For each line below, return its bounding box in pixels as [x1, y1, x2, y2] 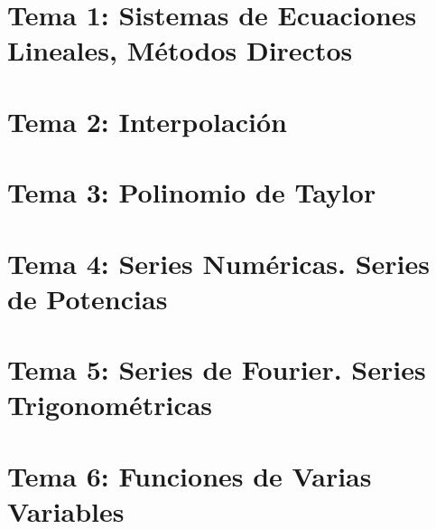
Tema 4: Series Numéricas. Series [7, 244, 430, 281]
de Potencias [7, 279, 168, 316]
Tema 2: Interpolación [7, 102, 287, 139]
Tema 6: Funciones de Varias [7, 457, 372, 494]
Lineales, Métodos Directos [7, 32, 353, 69]
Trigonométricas [7, 386, 213, 423]
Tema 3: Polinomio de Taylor [7, 174, 376, 211]
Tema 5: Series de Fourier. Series [7, 351, 426, 388]
